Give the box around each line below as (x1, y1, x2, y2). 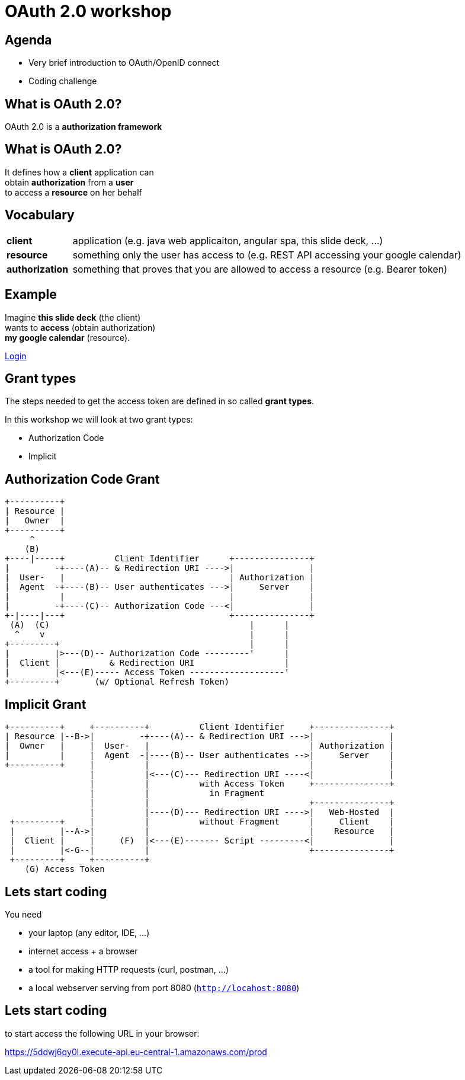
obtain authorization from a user (5, 177, 134, 187)
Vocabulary (5, 207, 75, 223)
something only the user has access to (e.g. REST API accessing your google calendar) (72, 248, 461, 261)
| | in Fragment (89, 788, 265, 798)
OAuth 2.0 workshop (5, 1, 172, 21)
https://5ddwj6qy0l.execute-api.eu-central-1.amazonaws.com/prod (5, 1046, 267, 1057)
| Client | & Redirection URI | (5, 658, 290, 668)
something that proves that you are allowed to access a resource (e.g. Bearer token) (72, 263, 447, 275)
